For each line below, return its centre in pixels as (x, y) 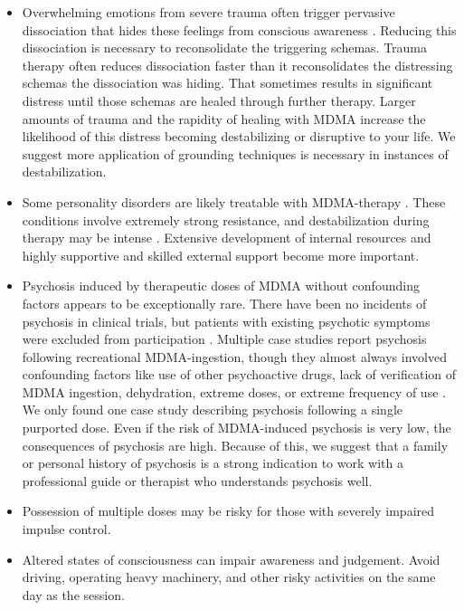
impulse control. (66, 529)
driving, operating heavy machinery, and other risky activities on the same (229, 577)
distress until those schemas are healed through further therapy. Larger (219, 100)
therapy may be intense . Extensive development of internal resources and (227, 238)
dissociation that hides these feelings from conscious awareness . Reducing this (239, 29)
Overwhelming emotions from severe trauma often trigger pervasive (208, 12)
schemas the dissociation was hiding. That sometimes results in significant (227, 83)
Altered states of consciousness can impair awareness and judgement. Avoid (231, 559)
